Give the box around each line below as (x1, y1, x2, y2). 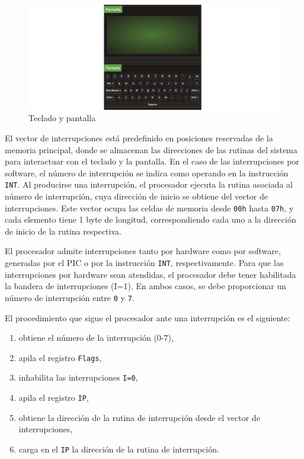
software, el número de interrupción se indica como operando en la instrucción (5, 166, 289, 179)
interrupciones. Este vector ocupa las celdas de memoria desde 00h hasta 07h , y (5, 201, 294, 214)
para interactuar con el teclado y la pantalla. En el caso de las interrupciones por (5, 155, 299, 167)
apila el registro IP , (18, 391, 89, 404)
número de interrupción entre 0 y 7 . (5, 291, 135, 303)
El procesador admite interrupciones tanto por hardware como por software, (5, 245, 281, 257)
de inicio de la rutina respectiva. (5, 224, 121, 237)
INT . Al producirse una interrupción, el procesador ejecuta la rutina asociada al (5, 178, 293, 191)
